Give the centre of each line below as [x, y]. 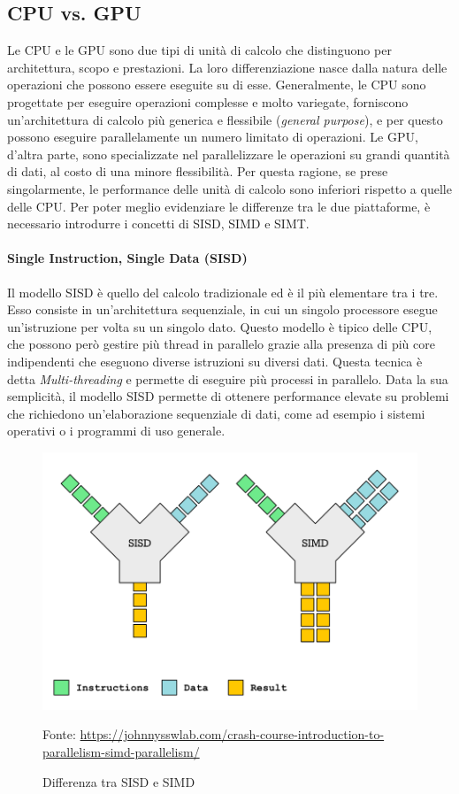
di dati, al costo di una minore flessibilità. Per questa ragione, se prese [198, 171]
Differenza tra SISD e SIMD [119, 781]
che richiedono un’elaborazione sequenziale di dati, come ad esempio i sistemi [216, 413]
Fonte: [59, 734]
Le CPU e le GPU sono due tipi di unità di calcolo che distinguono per [199, 50]
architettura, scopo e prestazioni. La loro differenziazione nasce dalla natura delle [227, 67]
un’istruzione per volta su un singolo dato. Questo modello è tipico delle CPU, [220, 326]
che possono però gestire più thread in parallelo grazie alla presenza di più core [221, 344]
